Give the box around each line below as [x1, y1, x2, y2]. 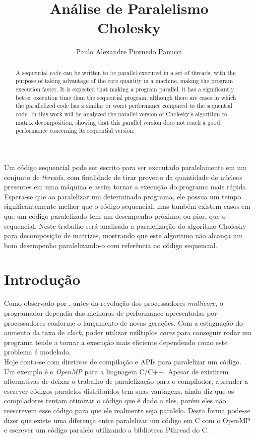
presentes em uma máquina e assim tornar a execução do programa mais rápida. [4, 181, 248, 192]
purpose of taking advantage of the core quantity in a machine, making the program [15, 77, 233, 85]
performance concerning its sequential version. [15, 126, 135, 135]
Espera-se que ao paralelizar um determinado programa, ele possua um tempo [4, 191, 241, 201]
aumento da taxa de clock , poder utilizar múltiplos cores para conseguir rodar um [4, 327, 252, 338]
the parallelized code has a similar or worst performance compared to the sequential [15, 101, 233, 110]
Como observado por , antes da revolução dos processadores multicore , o [4, 298, 223, 308]
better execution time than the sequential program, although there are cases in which [15, 93, 236, 101]
